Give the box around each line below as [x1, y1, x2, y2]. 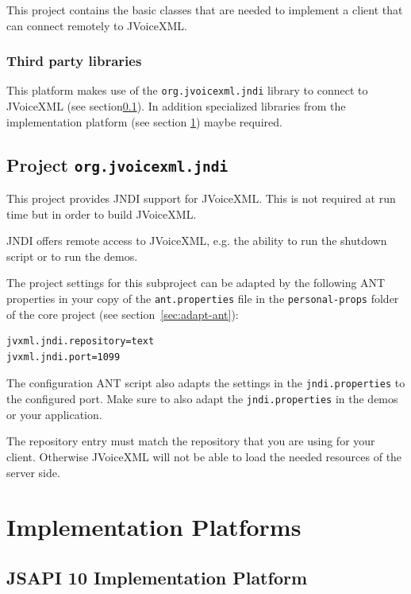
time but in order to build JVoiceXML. [6, 205, 197, 222]
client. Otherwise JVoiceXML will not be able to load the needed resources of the [6, 448, 402, 464]
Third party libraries [6, 51, 142, 71]
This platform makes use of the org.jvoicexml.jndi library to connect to [6, 82, 368, 99]
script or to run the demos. [6, 247, 138, 264]
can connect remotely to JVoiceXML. [6, 17, 187, 33]
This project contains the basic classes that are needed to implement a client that [6, 2, 403, 17]
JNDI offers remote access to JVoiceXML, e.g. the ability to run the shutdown [6, 232, 387, 249]
